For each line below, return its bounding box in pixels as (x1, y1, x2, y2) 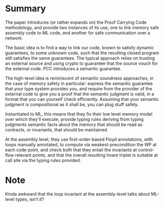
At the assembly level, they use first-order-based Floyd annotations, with (5, 136, 153, 142)
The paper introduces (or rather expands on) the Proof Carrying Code (5, 19, 147, 25)
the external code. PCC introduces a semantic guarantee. (5, 65, 122, 72)
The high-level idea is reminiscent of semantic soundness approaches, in (5, 75, 154, 81)
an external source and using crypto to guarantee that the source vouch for (5, 60, 158, 66)
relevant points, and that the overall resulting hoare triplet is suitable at (15, 152, 158, 158)
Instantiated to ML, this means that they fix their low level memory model (5, 111, 153, 117)
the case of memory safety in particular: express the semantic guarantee (5, 80, 153, 86)
